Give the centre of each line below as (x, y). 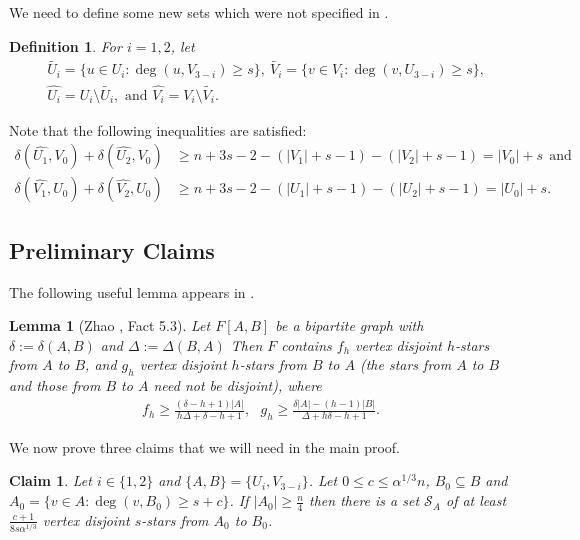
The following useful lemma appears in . (132, 291)
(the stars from (405, 364)
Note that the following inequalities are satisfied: (158, 129)
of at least (476, 500)
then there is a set (364, 500)
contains (306, 344)
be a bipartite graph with (349, 325)
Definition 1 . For (65, 45)
